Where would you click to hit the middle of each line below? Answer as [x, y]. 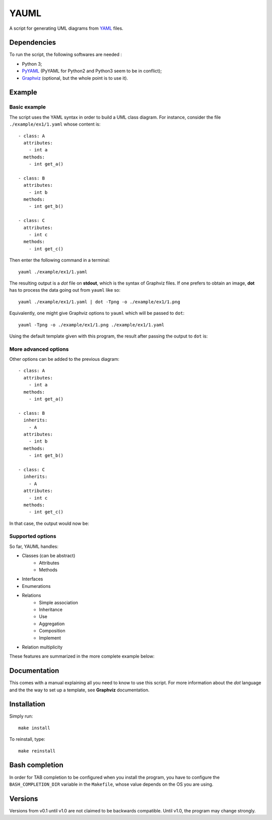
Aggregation [52, 624]
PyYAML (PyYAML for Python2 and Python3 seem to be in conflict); [92, 71]
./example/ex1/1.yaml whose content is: [55, 124]
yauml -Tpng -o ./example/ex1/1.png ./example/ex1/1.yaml [91, 325]
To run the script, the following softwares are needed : [65, 54]
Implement [50, 638]
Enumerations [36, 586]
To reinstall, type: [27, 739]
